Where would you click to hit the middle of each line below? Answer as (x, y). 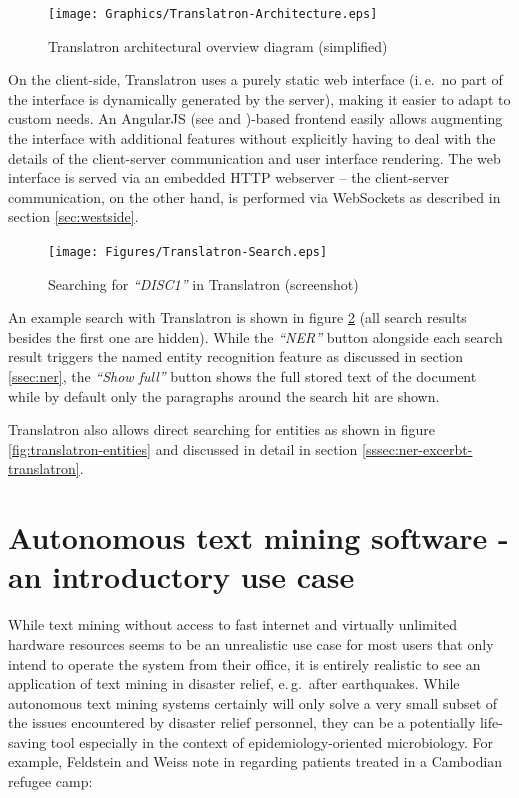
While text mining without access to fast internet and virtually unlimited (233, 624)
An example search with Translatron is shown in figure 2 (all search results (237, 317)
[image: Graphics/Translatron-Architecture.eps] (213, 14)
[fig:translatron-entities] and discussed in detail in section (183, 448)
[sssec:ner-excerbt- (417, 448)
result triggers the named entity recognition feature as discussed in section (235, 356)
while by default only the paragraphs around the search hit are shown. (224, 395)
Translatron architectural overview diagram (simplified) (218, 45)
